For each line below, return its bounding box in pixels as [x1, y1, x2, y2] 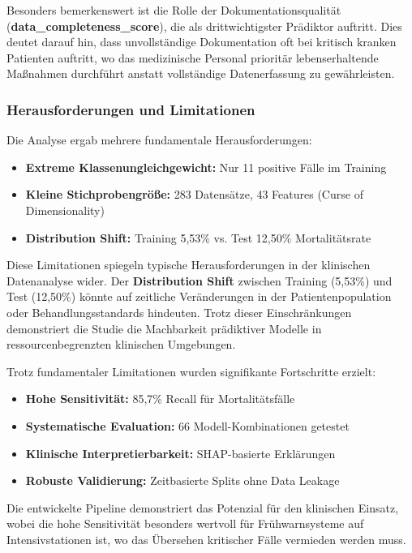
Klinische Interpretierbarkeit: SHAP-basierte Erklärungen [25, 444, 336, 461]
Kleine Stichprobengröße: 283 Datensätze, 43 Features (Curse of [25, 186, 363, 203]
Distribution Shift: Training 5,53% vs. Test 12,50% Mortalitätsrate [25, 229, 371, 246]
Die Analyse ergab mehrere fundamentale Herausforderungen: [6, 131, 312, 148]
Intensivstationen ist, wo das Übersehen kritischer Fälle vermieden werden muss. [6, 530, 406, 547]
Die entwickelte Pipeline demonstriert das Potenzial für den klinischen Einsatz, [6, 499, 399, 516]
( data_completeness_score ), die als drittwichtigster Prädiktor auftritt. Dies [6, 17, 402, 34]
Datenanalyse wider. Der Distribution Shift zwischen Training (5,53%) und [6, 272, 393, 289]
